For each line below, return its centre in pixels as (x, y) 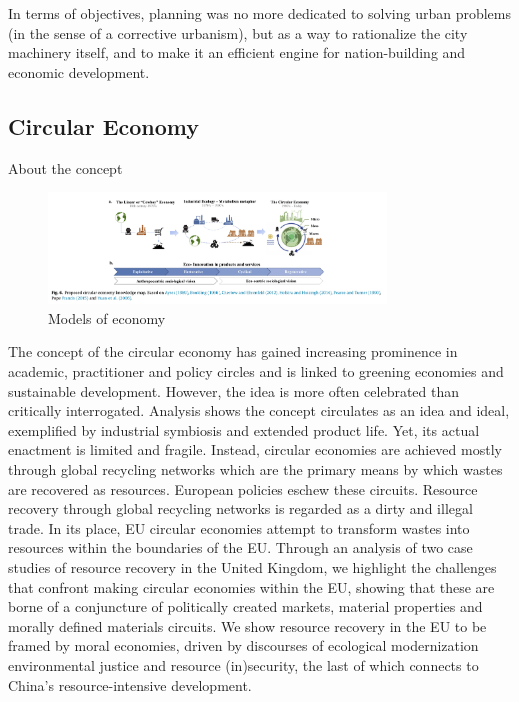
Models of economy (107, 317)
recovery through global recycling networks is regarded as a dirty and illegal (240, 508)
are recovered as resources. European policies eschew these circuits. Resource (243, 488)
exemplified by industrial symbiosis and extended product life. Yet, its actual (244, 429)
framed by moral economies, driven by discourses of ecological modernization (243, 645)
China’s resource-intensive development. (130, 684)
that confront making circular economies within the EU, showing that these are (251, 586)
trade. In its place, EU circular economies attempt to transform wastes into (239, 527)
